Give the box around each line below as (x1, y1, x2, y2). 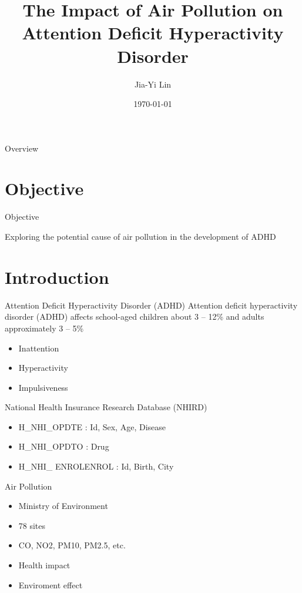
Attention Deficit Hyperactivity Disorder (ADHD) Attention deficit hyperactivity (5, 299, 298, 311)
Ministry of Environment (18, 500, 108, 512)
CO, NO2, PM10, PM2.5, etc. (18, 539, 126, 551)
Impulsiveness (18, 381, 68, 393)
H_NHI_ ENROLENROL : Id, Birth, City (18, 460, 174, 473)
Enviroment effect (18, 578, 83, 591)
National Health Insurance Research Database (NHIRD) (5, 401, 207, 413)
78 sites (18, 519, 46, 531)
